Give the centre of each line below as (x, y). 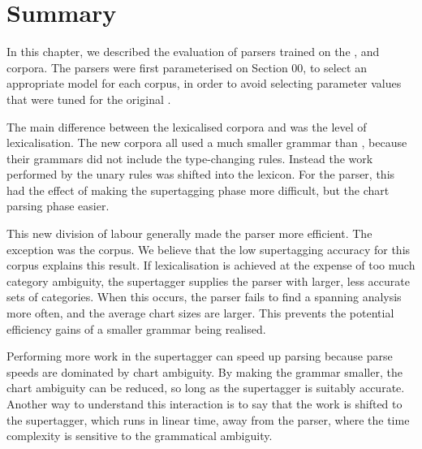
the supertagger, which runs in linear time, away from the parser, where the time (208, 419)
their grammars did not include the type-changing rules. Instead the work (190, 158)
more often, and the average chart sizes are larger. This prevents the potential (200, 313)
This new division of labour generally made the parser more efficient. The (189, 233)
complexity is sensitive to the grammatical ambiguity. (140, 436)
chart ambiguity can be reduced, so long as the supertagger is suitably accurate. (206, 388)
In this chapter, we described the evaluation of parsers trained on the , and (193, 52)
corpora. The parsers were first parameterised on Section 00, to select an (187, 67)
